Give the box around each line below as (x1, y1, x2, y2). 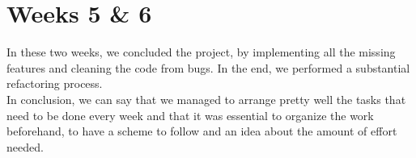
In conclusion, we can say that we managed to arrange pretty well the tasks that (6, 90, 406, 107)
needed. (6, 138, 44, 155)
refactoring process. (6, 75, 103, 92)
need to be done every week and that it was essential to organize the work (6, 106, 374, 123)
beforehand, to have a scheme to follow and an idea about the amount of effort (6, 123, 397, 139)
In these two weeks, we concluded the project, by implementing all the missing (6, 44, 396, 60)
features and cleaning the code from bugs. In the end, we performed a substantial (6, 59, 410, 76)
